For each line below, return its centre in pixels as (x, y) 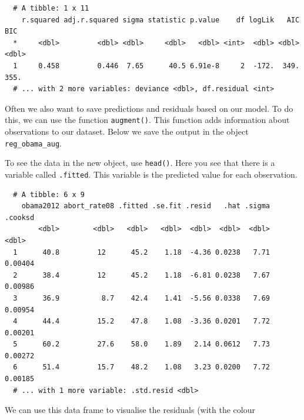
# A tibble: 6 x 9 (49, 194)
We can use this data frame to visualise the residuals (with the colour (130, 410)
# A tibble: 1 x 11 (51, 8)
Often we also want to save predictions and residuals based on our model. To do (149, 108)
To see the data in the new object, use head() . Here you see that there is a (140, 163)
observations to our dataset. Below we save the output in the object (127, 131)
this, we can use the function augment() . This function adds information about (147, 120)
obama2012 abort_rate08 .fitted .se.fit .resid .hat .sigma (146, 206)
